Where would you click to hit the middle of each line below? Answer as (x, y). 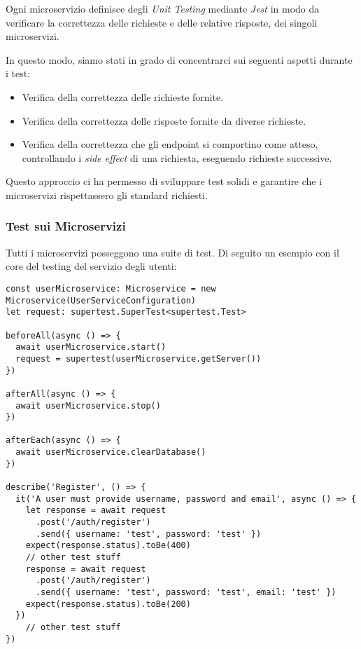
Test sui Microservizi (66, 226)
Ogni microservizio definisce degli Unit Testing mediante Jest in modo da (163, 8)
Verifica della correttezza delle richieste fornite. (123, 96)
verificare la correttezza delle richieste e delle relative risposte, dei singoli (162, 22)
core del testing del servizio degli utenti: (91, 266)
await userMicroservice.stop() (88, 405)
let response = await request (96, 511)
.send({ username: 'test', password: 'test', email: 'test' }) (186, 592)
